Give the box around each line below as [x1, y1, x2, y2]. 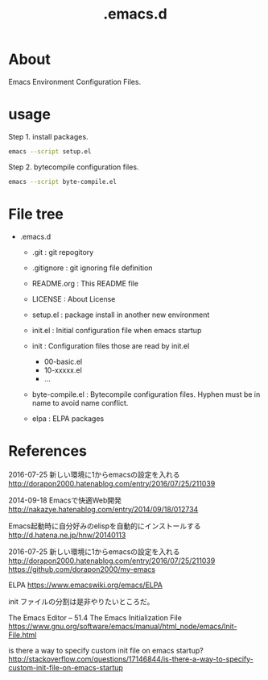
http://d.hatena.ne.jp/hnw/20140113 [8, 530, 126, 540]
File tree [8, 205, 64, 223]
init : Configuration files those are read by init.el [31, 340, 190, 351]
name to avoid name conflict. [31, 398, 129, 407]
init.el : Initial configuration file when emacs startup [31, 325, 202, 335]
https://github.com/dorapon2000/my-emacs [8, 564, 155, 574]
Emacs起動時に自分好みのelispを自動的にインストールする [8, 521, 201, 531]
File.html [8, 630, 37, 640]
